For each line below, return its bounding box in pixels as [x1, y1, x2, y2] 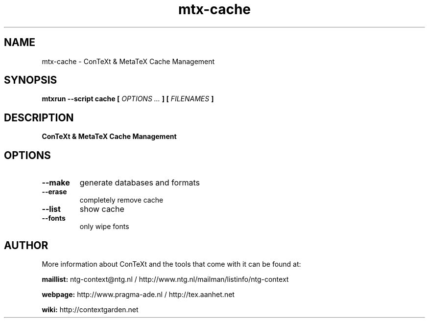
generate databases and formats [79, 178, 200, 188]
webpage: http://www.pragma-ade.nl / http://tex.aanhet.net [42, 290, 235, 299]
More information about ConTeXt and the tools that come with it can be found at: [42, 259, 301, 268]
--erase [42, 187, 67, 196]
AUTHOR [4, 239, 48, 252]
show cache [79, 204, 124, 214]
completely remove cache [79, 196, 164, 205]
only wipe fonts [79, 222, 129, 231]
